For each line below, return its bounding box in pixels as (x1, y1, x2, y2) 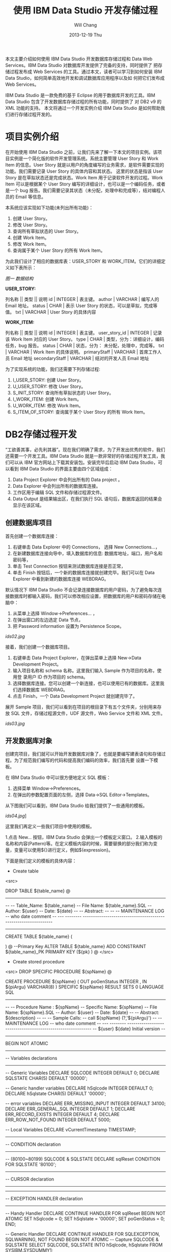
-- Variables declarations (5, 1055, 58, 1061)
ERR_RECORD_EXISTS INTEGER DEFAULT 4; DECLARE (5, 1112, 120, 1118)
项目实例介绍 (5, 131, 60, 143)
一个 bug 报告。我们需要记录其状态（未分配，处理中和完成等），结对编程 (9, 187, 161, 193)
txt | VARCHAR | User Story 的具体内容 (15, 309, 97, 315)
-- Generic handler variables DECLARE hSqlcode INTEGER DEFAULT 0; (5, 1085, 154, 1091)
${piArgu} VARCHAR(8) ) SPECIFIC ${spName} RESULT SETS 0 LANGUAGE (5, 984, 164, 990)
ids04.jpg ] (5, 813, 27, 819)
